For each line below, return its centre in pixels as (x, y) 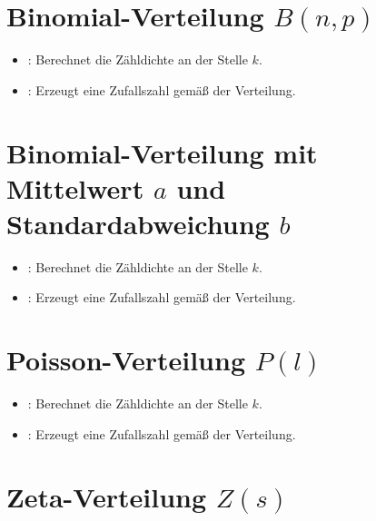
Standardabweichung (138, 223)
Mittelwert (75, 187)
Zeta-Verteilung (107, 496)
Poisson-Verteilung (126, 360)
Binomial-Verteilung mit (162, 152)
